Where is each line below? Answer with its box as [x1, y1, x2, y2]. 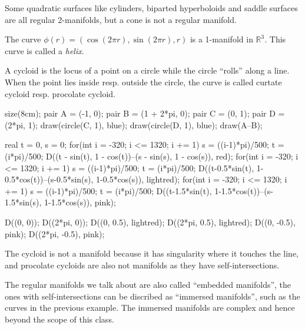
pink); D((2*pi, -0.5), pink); [5, 227, 105, 240]
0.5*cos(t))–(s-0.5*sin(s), [5, 173, 94, 185]
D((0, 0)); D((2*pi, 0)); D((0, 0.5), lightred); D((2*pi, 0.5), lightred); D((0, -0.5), [5, 215, 296, 228]
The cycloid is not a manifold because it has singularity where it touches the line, [5, 247, 299, 260]
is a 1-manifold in [190, 33, 253, 45]
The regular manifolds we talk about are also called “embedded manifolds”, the [5, 278, 291, 291]
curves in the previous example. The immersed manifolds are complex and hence [5, 301, 295, 314]
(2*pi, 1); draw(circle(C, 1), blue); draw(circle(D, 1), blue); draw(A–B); [5, 118, 263, 131]
